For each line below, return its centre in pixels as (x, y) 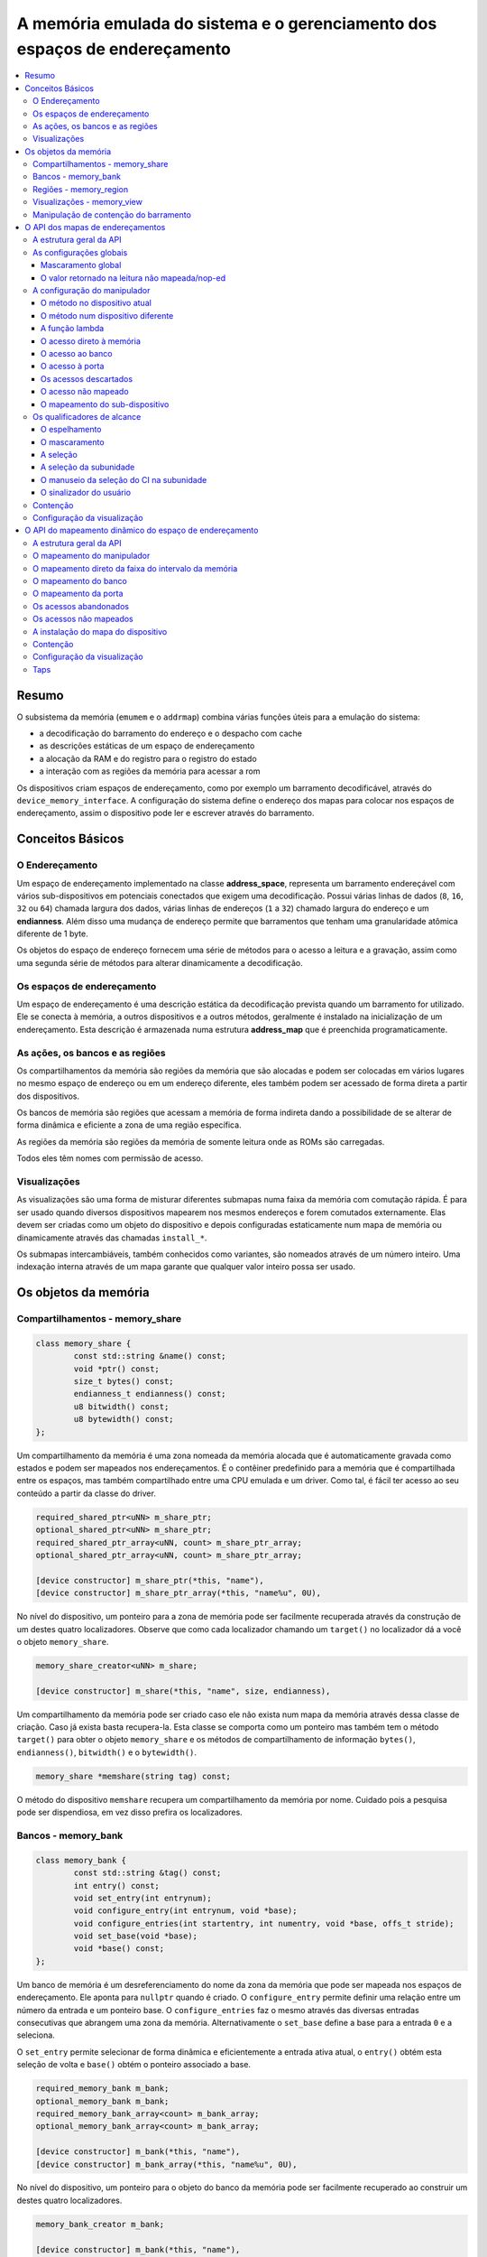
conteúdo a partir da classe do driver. (87, 1493)
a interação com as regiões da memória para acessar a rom (150, 771)
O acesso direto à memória (91, 341)
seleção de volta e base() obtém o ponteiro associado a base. (134, 2065)
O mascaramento (73, 441)
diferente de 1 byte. (53, 933)
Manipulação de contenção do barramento (112, 214)
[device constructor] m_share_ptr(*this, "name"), (150, 1580)
